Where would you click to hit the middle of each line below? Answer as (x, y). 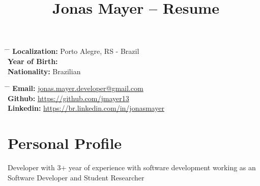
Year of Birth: (33, 61)
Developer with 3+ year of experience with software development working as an (132, 167)
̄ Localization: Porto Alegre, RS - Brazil (74, 51)
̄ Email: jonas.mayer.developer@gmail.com (76, 88)
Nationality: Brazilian (44, 71)
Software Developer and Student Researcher (76, 177)
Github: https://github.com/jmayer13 (68, 98)
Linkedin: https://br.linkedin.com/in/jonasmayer (86, 108)
